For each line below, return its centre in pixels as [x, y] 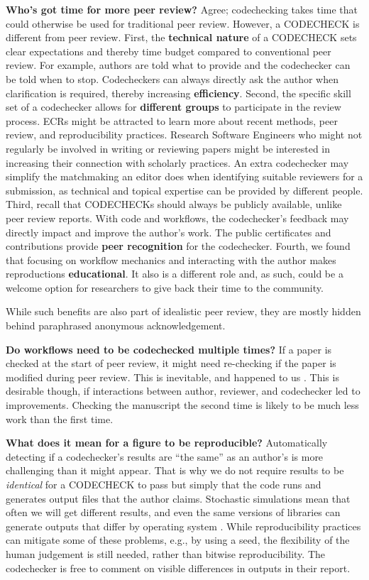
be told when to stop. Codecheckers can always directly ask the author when [172, 78]
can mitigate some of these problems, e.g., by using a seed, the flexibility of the [178, 540]
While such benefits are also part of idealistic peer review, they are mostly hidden [183, 311]
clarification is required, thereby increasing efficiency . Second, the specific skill [178, 93]
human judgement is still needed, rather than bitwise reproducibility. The [165, 553]
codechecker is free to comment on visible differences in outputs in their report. [178, 568]
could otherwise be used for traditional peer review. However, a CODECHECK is [183, 23]
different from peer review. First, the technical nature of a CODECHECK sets [181, 37]
